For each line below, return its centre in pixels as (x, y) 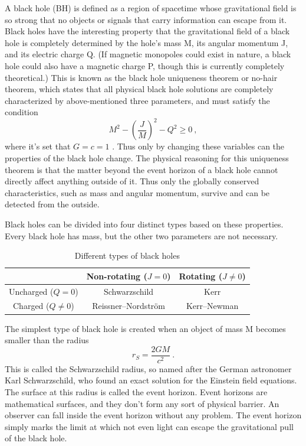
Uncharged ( (31, 291)
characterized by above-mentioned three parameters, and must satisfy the (137, 100)
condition (22, 112)
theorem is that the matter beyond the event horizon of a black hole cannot (142, 169)
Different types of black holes (127, 255)
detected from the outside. (52, 204)
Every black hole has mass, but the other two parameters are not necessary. (142, 235)
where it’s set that (38, 146)
